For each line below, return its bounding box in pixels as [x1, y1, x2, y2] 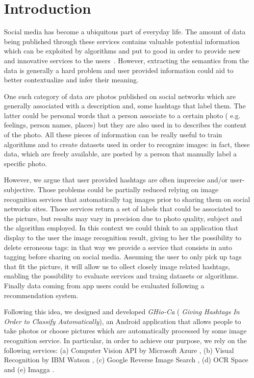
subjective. [4, 184, 36, 195]
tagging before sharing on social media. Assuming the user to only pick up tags [4, 252, 242, 262]
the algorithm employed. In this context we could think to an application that [4, 223, 238, 233]
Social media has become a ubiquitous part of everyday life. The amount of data [4, 26, 246, 37]
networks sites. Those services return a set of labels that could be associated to [4, 203, 241, 214]
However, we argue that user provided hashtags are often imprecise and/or [4, 175, 228, 185]
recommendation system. [4, 290, 78, 300]
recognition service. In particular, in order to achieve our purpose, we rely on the [4, 335, 247, 345]
